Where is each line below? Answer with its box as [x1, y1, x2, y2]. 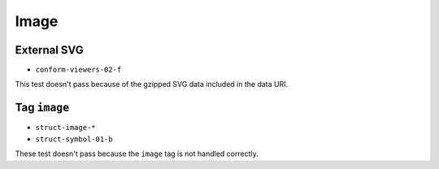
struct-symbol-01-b [35, 134, 113, 144]
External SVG [15, 43, 85, 57]
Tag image [15, 101, 70, 115]
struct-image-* [35, 123, 97, 132]
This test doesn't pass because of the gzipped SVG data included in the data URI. [15, 80, 289, 89]
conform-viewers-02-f [35, 65, 122, 75]
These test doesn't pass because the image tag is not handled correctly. [15, 149, 259, 158]
